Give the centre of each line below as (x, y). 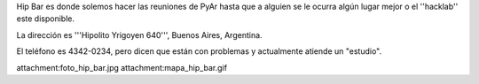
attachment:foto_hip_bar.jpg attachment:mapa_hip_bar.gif (122, 67)
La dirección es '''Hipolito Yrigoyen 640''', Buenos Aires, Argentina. (139, 34)
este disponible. (46, 19)
